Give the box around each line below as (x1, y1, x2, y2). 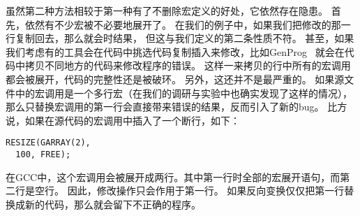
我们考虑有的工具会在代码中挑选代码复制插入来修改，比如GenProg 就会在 (6, 44, 345, 59)
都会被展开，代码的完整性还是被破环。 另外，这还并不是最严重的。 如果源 (6, 71, 345, 86)
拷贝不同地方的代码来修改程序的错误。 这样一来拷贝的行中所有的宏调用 (24, 58, 351, 73)
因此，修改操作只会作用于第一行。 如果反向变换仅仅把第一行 (67, 183, 345, 198)
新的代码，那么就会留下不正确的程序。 (24, 196, 201, 211)
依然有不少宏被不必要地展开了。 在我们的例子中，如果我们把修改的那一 (24, 17, 351, 31)
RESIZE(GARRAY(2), (6, 138, 91, 148)
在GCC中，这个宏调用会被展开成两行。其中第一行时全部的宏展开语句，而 (6, 169, 340, 184)
